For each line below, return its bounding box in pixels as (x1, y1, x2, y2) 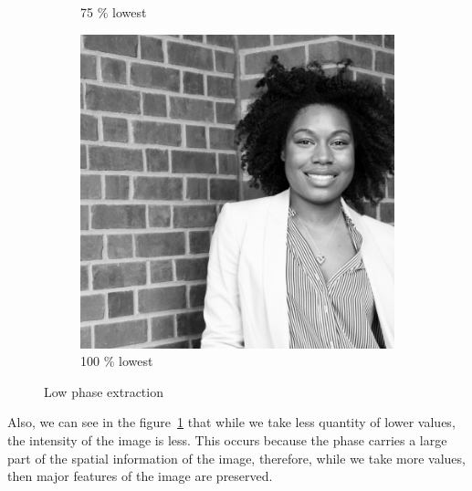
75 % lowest (80, 3, 147, 21)
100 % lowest (80, 351, 153, 371)
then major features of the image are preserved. (7, 466, 273, 486)
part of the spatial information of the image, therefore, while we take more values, (7, 448, 466, 467)
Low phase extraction (44, 381, 163, 401)
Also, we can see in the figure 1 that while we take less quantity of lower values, (7, 413, 456, 432)
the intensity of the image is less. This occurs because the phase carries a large (7, 430, 447, 449)
